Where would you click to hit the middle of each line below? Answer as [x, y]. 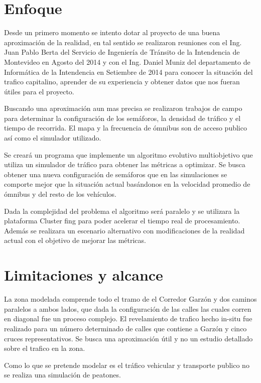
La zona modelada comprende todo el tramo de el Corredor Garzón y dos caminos [130, 299]
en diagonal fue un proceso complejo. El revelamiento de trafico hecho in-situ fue [128, 318]
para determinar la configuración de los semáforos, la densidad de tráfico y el [122, 118]
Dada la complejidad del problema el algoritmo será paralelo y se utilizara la [122, 211]
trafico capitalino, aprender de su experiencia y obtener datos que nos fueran [122, 82]
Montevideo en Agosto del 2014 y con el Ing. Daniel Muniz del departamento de [127, 61]
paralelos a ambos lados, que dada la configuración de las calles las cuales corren [128, 308]
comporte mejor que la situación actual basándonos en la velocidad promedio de [127, 184]
